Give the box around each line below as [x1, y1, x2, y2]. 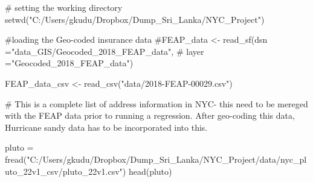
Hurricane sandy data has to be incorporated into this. [5, 121, 208, 133]
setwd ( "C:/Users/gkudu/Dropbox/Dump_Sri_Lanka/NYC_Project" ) [5, 13, 265, 25]
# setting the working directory [5, 1, 123, 13]
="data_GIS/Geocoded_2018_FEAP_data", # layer [5, 45, 204, 57]
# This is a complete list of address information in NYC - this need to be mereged [5, 97, 308, 110]
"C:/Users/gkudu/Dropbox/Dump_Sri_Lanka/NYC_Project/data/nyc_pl [27, 152, 307, 165]
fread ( [5, 152, 27, 165]
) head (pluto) [122, 165, 172, 177]
